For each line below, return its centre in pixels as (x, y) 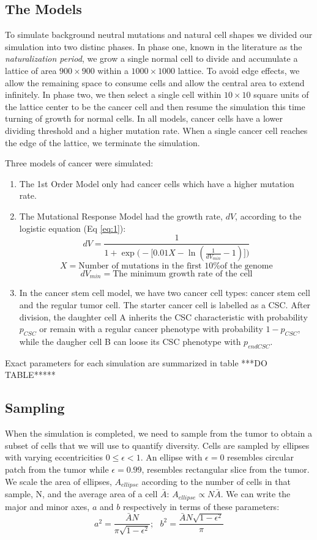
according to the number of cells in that (216, 481)
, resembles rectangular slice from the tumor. (226, 469)
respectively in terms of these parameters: (201, 506)
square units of (281, 94)
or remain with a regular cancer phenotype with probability (151, 329)
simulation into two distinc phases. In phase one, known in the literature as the (154, 46)
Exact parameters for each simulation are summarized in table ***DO (136, 362)
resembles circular (260, 457)
